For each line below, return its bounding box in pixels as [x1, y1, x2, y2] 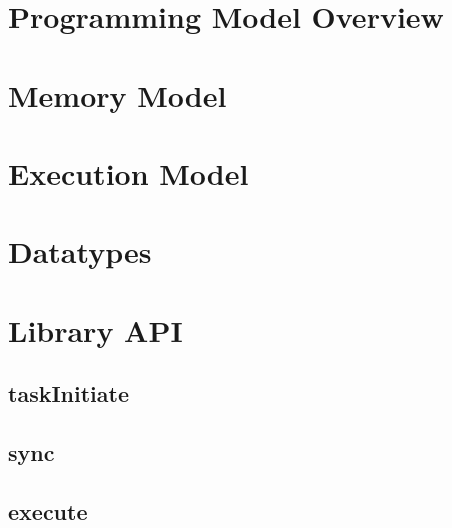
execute [8, 495, 88, 526]
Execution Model [8, 152, 249, 193]
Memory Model [8, 74, 227, 115]
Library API [8, 309, 183, 350]
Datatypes [8, 231, 152, 272]
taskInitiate [8, 378, 129, 409]
